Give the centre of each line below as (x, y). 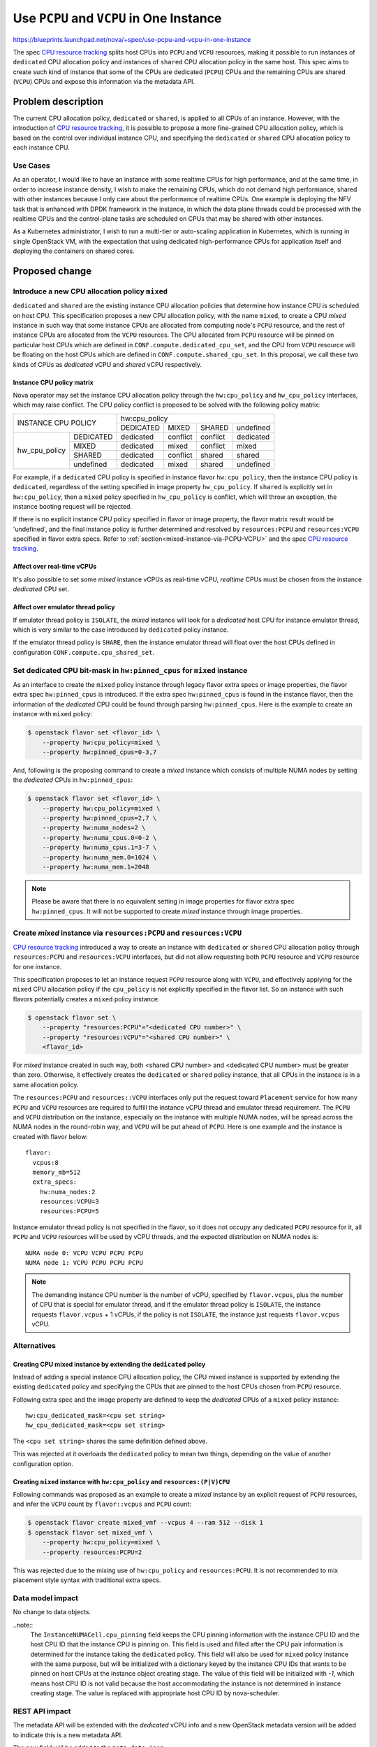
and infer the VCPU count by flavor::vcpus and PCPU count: (102, 1504)
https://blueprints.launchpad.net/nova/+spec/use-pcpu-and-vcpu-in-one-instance (132, 39)
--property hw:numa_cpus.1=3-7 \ (99, 848)
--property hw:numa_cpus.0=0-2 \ (99, 838)
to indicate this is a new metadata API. (68, 1735)
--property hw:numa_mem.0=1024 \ (99, 857)
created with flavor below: (51, 1136)
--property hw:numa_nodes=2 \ (94, 828)
